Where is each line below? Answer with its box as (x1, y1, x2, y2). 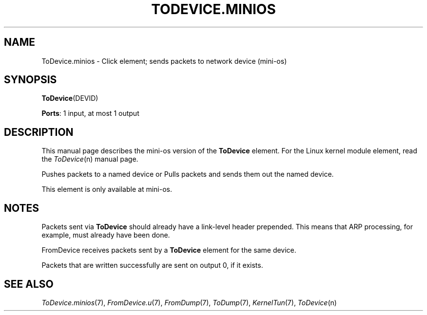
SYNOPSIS (4, 74, 57, 86)
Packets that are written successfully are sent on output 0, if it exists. (41, 261, 263, 270)
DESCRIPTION (4, 126, 74, 138)
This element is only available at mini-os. (41, 185, 172, 194)
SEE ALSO (4, 278, 54, 290)
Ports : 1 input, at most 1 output (41, 109, 139, 118)
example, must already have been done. (41, 231, 170, 240)
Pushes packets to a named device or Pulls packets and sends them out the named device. (41, 170, 334, 179)
